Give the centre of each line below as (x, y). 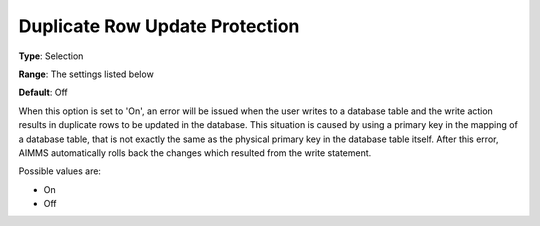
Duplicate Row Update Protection (159, 26)
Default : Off (43, 92)
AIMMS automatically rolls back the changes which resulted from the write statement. (195, 152)
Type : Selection (51, 56)
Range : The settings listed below (86, 74)
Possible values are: (60, 171)
